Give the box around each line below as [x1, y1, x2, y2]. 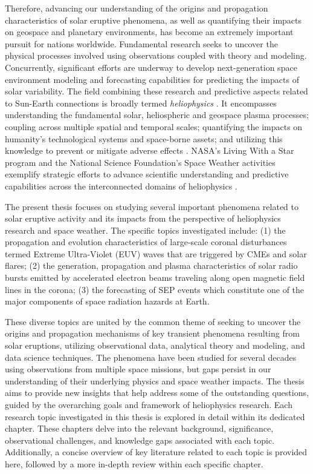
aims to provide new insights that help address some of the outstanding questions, [5, 386, 309, 399]
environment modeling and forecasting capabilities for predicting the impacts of [5, 73, 299, 85]
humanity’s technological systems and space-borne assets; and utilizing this [5, 132, 283, 145]
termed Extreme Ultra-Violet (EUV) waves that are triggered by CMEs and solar [5, 247, 307, 260]
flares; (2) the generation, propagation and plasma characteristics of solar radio [5, 259, 298, 272]
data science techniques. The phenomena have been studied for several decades [5, 351, 297, 363]
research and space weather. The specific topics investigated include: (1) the [5, 223, 286, 236]
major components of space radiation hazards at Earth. [5, 295, 210, 308]
